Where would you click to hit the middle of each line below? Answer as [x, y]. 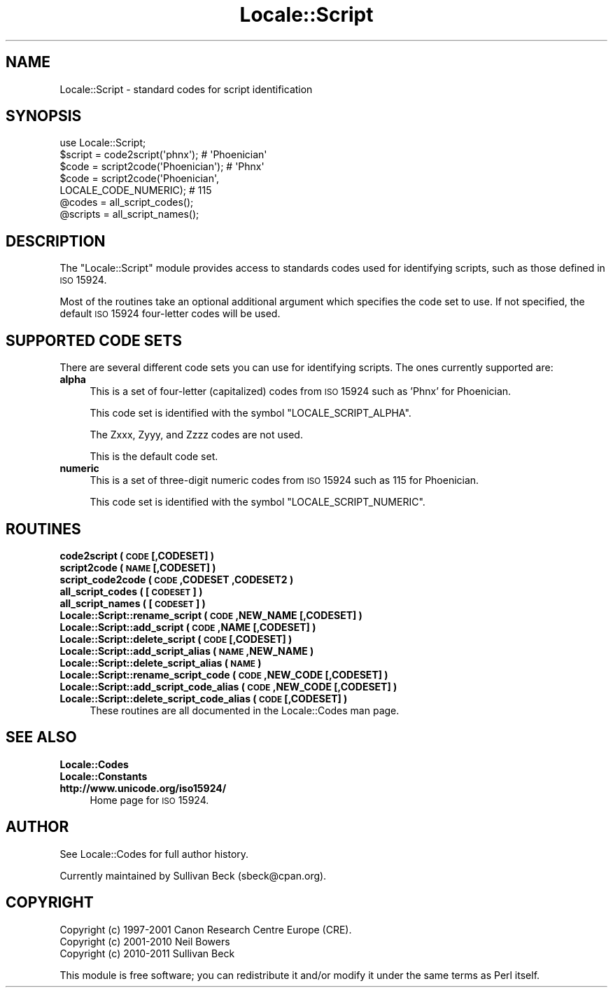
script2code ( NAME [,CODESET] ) [138, 567]
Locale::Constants [104, 776]
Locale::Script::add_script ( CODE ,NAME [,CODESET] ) [188, 627]
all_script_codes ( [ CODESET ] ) [131, 591]
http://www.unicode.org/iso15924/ [143, 788]
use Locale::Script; [103, 143]
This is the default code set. [154, 457]
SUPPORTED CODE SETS [94, 340]
